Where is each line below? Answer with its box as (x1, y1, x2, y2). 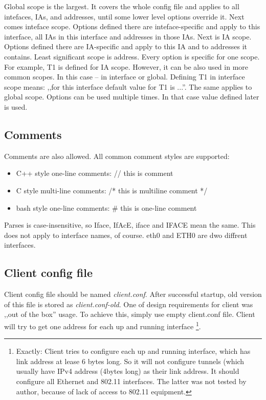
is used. (4, 101, 28, 112)
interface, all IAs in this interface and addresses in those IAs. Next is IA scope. (4, 31, 252, 42)
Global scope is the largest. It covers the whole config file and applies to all (4, 1, 239, 11)
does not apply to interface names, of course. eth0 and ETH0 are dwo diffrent (4, 229, 248, 240)
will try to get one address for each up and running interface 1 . (4, 319, 201, 331)
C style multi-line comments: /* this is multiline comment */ (16, 185, 208, 195)
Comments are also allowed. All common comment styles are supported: (4, 150, 230, 161)
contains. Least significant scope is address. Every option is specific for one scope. (4, 51, 260, 62)
